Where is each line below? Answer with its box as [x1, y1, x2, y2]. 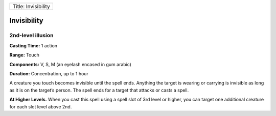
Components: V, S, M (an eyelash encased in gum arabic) [9, 61, 131, 67]
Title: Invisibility [12, 3, 51, 10]
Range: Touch [9, 52, 39, 58]
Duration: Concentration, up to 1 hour [9, 70, 89, 76]
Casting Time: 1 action [9, 42, 58, 48]
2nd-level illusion [9, 32, 54, 39]
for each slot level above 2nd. [9, 103, 72, 109]
